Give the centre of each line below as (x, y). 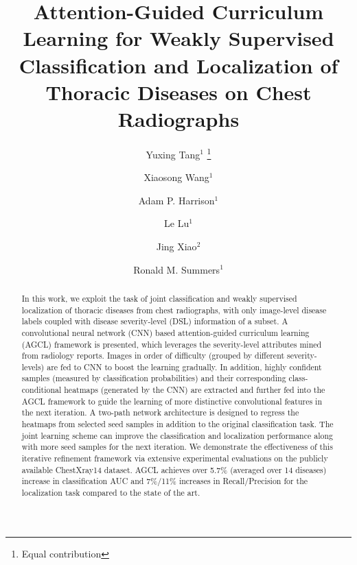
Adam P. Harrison (176, 200)
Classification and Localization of (178, 65)
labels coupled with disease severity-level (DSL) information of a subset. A (155, 321)
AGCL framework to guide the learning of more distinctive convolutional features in (172, 401)
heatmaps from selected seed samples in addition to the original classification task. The (177, 424)
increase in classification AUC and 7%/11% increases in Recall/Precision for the (165, 481)
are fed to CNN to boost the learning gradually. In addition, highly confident (184, 366)
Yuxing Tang (173, 154)
